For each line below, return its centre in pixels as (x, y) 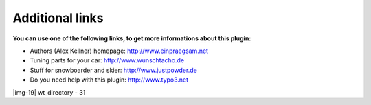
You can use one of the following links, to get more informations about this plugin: (132, 38)
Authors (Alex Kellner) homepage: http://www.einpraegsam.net (119, 51)
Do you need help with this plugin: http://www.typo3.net (109, 80)
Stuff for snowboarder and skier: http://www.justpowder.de (113, 70)
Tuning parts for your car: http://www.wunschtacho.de (107, 60)
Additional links (58, 18)
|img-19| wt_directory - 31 (49, 92)
